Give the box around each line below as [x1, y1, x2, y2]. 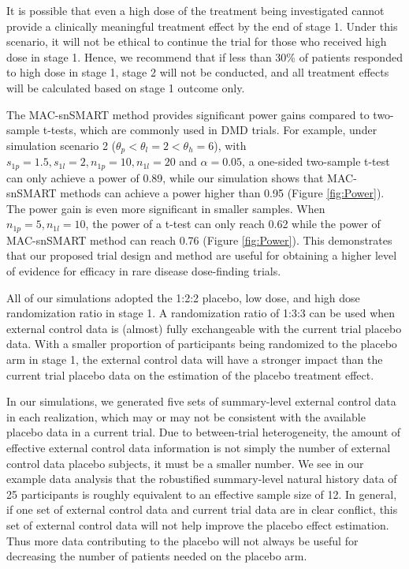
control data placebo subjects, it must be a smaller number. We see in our [6, 455, 364, 471]
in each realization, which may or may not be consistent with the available [6, 408, 366, 425]
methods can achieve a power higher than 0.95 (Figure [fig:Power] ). [60, 185, 385, 201]
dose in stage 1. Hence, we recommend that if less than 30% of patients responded [6, 48, 403, 65]
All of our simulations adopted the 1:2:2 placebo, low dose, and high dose [6, 289, 360, 305]
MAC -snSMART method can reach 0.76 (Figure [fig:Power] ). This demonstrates [6, 231, 392, 248]
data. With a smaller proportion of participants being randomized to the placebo [6, 335, 397, 352]
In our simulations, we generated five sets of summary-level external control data [6, 393, 396, 410]
